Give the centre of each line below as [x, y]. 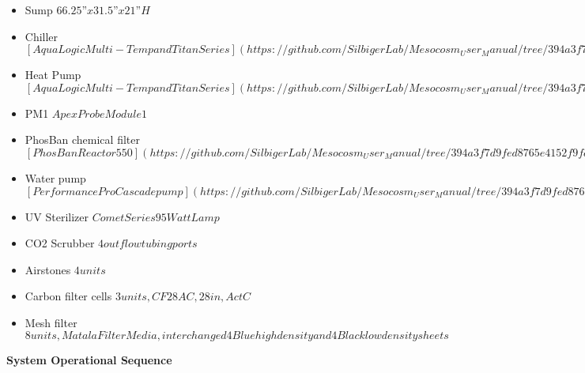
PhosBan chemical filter [82, 139]
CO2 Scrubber [60, 243]
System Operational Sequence [89, 359]
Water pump [55, 177]
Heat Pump [53, 75]
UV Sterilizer [57, 216]
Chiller [42, 36]
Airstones [48, 269]
